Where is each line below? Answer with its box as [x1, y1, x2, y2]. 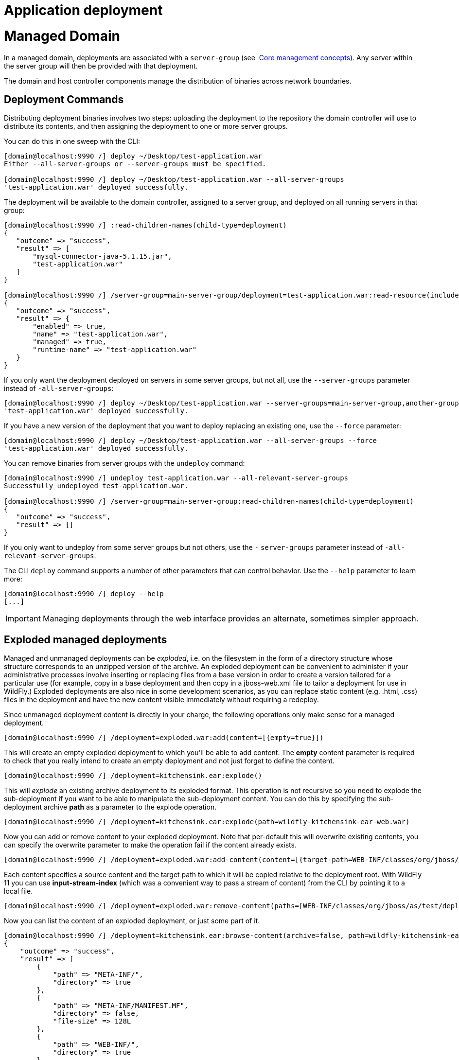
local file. [4, 887, 33, 896]
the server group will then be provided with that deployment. [4, 61, 198, 70]
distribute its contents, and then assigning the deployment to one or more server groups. [4, 122, 288, 131]
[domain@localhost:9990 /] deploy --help [4, 590, 164, 598]
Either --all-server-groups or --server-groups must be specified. [4, 160, 266, 168]
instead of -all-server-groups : [4, 384, 114, 393]
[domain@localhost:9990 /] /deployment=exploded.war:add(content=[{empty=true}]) [4, 734, 324, 742]
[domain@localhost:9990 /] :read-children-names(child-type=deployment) [4, 221, 287, 230]
